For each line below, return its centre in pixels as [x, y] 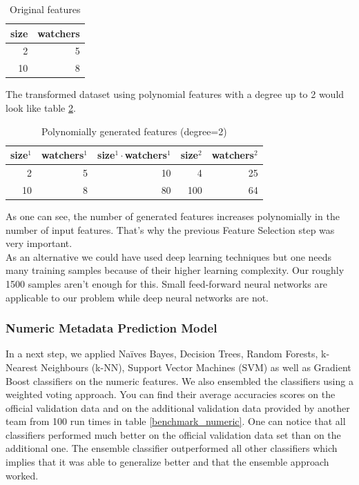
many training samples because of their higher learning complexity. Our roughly [175, 270]
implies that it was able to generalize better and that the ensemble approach [167, 462]
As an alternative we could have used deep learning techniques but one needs [169, 256]
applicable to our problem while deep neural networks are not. [137, 297]
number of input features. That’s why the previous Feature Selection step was [170, 229]
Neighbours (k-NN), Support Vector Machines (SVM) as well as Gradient [196, 367]
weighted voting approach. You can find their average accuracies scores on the [171, 394]
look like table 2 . [41, 107]
